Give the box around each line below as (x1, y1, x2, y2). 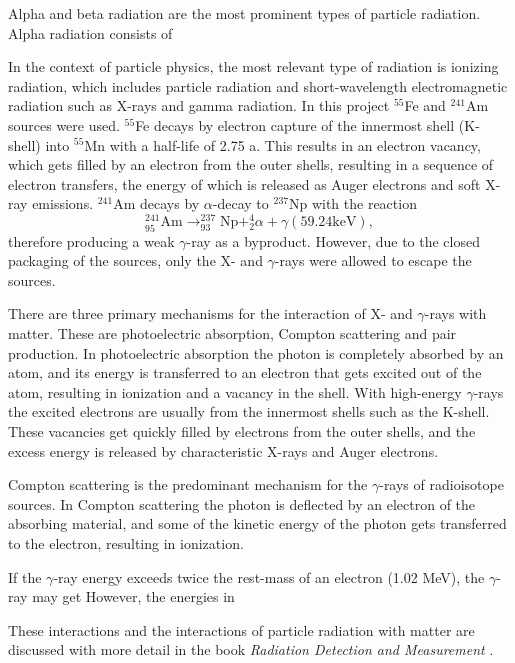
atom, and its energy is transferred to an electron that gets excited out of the (8, 362, 482, 383)
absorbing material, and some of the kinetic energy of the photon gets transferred (8, 513, 507, 534)
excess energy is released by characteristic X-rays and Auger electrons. (8, 440, 439, 461)
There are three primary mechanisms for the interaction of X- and (8, 303, 413, 324)
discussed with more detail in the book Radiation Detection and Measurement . (8, 639, 494, 660)
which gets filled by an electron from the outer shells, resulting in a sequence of (8, 154, 494, 175)
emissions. (32, 193, 94, 214)
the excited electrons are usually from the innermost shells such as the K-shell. (8, 401, 490, 422)
